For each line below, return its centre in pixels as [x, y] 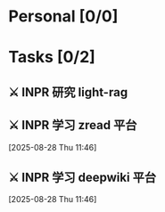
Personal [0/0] [63, 16]
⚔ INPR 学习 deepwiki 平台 [82, 177]
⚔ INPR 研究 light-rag [68, 92]
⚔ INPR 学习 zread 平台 [73, 125]
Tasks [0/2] [52, 57]
